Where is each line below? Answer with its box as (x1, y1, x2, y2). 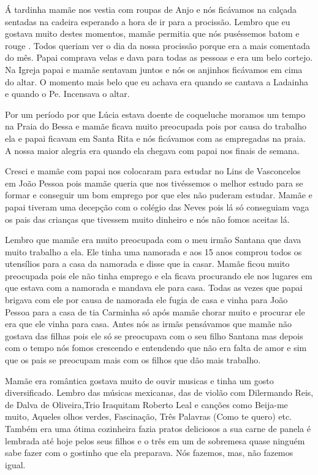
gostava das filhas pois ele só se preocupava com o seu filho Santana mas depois (5, 329, 303, 342)
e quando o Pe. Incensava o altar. (5, 87, 130, 100)
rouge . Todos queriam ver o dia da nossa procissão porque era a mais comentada (5, 39, 311, 52)
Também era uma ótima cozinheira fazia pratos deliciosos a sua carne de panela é (5, 422, 311, 434)
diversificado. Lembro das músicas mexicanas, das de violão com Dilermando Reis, (5, 386, 314, 399)
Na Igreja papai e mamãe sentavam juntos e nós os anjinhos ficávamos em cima (5, 63, 303, 75)
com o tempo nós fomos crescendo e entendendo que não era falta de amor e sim (5, 341, 307, 354)
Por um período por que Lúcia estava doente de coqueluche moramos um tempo (5, 107, 306, 120)
